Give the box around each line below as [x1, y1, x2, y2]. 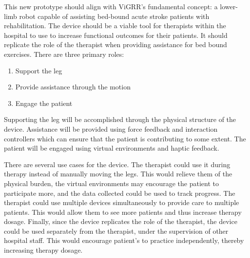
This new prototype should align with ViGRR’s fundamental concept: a [4, 1, 218, 11]
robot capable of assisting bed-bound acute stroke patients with [19, 11, 210, 21]
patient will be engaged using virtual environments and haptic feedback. [4, 143, 219, 153]
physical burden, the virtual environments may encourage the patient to [4, 178, 219, 188]
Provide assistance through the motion [15, 82, 131, 92]
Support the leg [15, 65, 62, 75]
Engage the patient [15, 98, 73, 108]
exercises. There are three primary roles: [4, 49, 124, 59]
